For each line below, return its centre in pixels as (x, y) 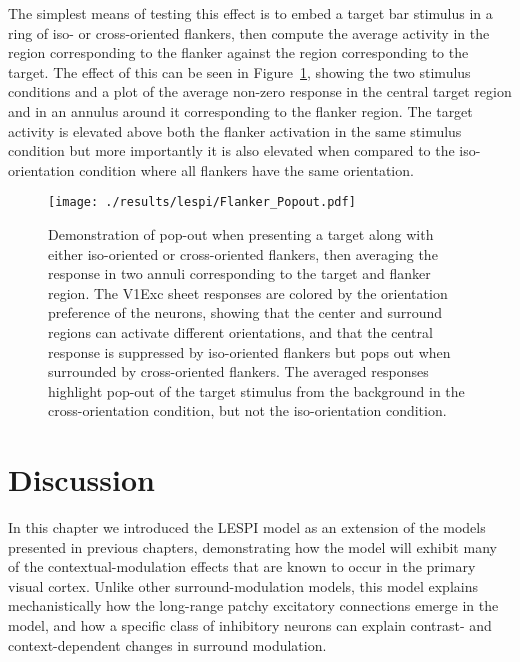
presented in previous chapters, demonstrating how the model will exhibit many (252, 546)
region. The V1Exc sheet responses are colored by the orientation (248, 292)
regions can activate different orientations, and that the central (240, 331)
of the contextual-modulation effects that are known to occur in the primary (242, 566)
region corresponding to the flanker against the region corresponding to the (238, 52)
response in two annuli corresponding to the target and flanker (239, 273)
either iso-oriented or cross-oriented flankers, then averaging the (243, 253)
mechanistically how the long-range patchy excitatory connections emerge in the (253, 605)
